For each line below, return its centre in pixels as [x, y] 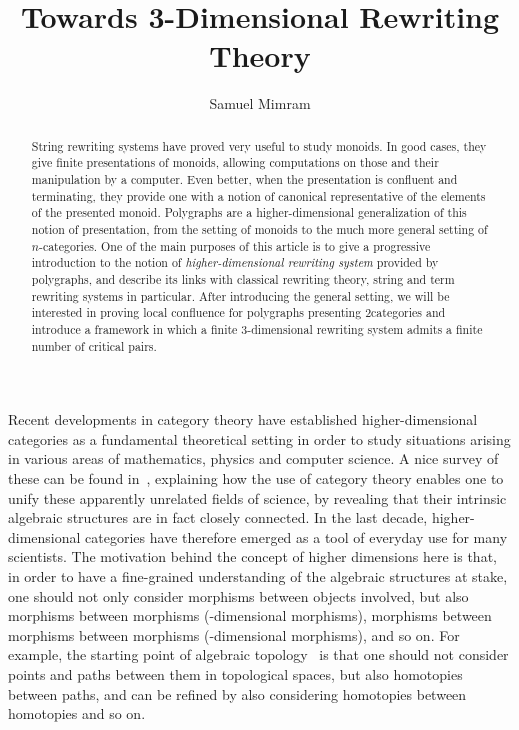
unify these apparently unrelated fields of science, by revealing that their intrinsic [257, 497]
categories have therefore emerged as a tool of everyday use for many [296, 536]
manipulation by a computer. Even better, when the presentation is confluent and [244, 179]
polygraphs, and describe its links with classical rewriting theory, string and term [243, 278]
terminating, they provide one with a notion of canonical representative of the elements [258, 195]
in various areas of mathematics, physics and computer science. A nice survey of [253, 458]
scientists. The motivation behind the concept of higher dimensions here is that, [252, 556]
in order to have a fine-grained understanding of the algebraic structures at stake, [258, 575]
